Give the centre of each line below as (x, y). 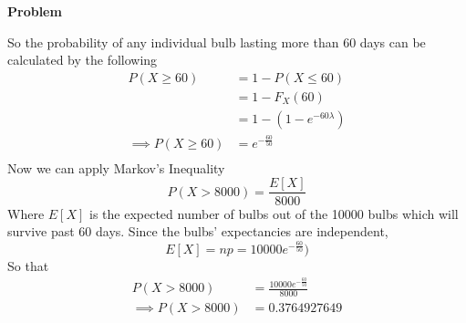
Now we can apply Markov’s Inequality (116, 167)
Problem (35, 11)
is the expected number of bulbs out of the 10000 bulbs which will (274, 213)
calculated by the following (83, 60)
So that (28, 265)
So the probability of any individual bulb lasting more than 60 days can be (217, 42)
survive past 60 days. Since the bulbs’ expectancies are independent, (198, 231)
